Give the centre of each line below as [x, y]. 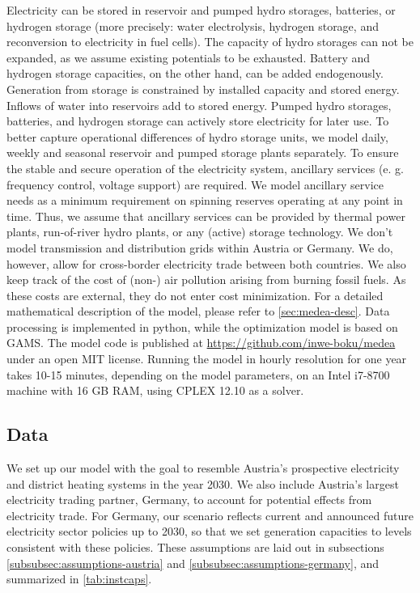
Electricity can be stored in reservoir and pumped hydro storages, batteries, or [201, 10]
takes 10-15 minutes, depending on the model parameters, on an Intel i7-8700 [198, 374]
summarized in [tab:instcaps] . [79, 579]
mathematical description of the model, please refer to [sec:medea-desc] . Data [198, 311]
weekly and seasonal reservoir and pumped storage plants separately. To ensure [203, 152]
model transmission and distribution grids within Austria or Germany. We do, [200, 247]
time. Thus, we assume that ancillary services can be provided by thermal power [206, 216]
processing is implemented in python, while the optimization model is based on [202, 326]
